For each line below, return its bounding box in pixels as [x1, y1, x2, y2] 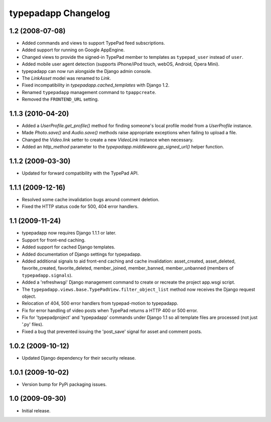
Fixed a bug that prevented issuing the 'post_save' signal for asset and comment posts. [22, 328, 202, 334]
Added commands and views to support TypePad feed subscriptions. [22, 40, 165, 46]
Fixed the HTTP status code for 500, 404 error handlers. [22, 204, 139, 210]
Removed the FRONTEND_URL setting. [22, 96, 99, 103]
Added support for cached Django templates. [22, 244, 115, 250]
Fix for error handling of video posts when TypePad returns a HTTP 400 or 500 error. [22, 307, 198, 313]
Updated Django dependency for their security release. [22, 355, 136, 361]
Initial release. [22, 407, 51, 413]
